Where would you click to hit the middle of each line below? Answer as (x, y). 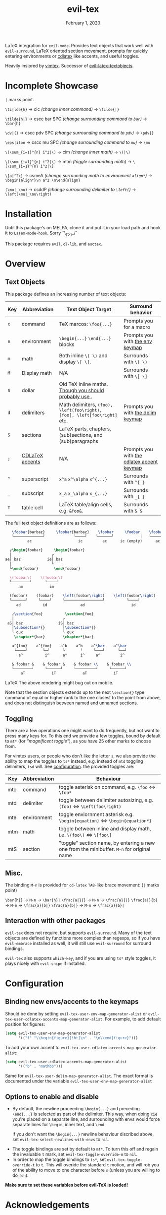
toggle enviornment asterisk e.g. (96, 814)
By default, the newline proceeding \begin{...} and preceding (76, 1109)
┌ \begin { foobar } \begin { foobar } (47, 550)
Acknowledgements (47, 1205)
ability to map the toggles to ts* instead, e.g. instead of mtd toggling (74, 761)
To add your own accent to (33, 1047)
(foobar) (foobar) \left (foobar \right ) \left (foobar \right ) (83, 596)
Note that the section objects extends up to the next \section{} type (75, 692)
